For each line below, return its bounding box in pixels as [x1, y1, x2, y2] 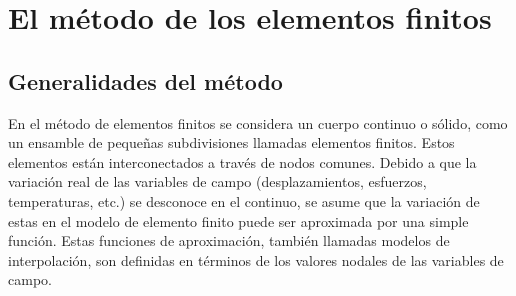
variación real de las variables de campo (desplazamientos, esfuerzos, [8, 171, 427, 192]
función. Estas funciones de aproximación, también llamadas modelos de [8, 230, 450, 251]
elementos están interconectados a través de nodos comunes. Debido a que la [8, 151, 477, 172]
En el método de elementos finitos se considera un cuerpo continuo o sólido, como [8, 112, 508, 133]
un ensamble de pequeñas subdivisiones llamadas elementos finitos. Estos [8, 132, 455, 153]
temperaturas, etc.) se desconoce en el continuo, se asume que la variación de [8, 190, 480, 211]
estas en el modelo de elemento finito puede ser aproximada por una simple [8, 210, 469, 231]
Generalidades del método [8, 65, 283, 96]
